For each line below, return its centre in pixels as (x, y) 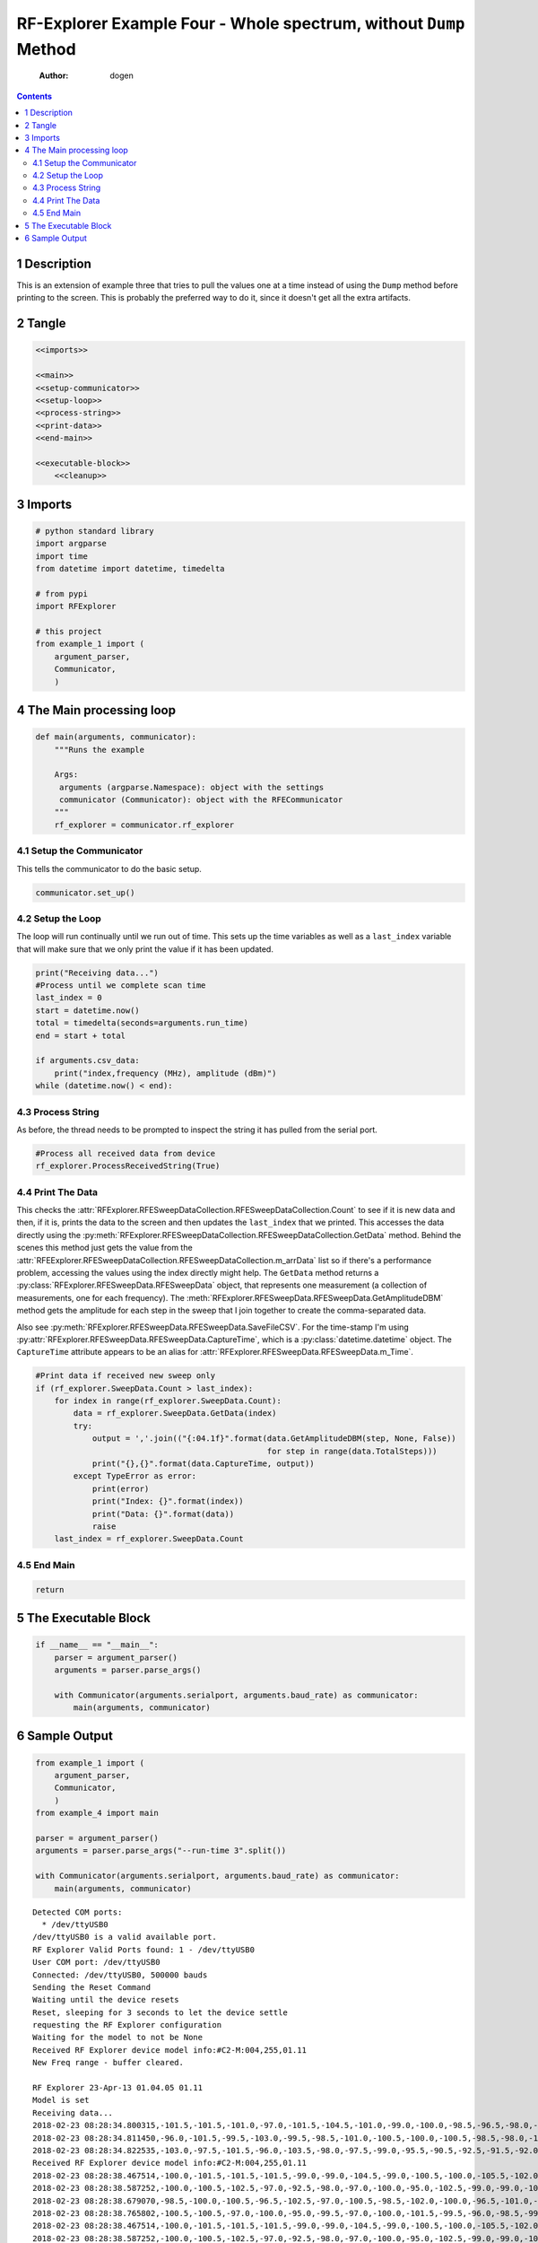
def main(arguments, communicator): (116, 737)
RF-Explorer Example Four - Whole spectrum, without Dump (241, 23)
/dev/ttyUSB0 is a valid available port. (125, 1937)
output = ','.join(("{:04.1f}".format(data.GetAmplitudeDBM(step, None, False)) (274, 1439)
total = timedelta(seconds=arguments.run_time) (142, 1023)
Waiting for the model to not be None (118, 2038)
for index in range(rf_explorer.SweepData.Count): (168, 1401)
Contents (35, 96)
